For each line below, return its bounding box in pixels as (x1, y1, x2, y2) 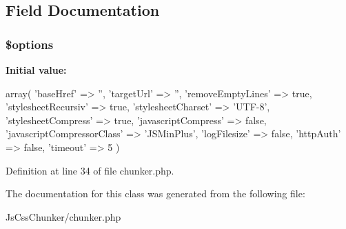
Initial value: (6, 63, 67, 77)
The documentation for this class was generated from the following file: (6, 186, 305, 201)
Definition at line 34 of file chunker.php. (6, 163, 174, 177)
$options (6, 35, 54, 52)
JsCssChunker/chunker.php (6, 209, 121, 223)
